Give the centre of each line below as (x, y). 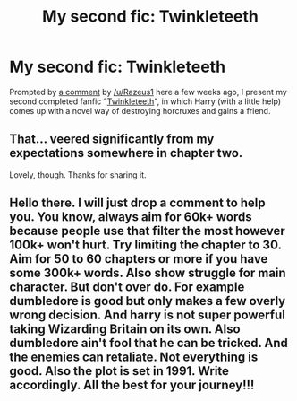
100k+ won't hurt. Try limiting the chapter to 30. (145, 245)
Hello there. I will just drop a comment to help (137, 203)
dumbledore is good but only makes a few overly (148, 301)
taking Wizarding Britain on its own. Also (125, 329)
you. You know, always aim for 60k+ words (131, 217)
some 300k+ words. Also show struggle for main (148, 273)
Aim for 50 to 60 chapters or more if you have (139, 259)
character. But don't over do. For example (127, 288)
